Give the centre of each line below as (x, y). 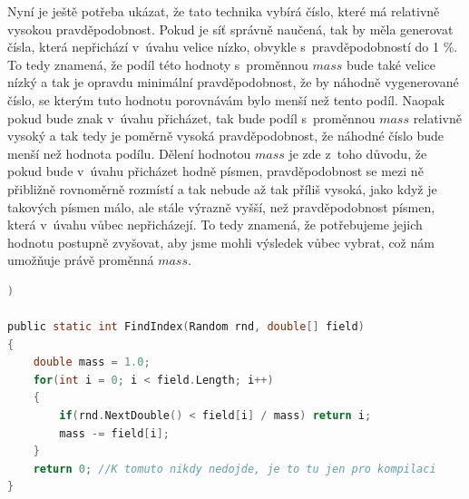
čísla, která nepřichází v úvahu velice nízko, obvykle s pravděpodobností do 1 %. (233, 47)
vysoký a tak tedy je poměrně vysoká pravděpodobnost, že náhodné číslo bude (226, 136)
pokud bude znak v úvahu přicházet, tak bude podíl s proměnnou (191, 117)
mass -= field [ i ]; (115, 433)
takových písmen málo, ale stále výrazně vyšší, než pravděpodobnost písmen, (221, 206)
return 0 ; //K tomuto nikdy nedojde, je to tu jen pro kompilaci (234, 469)
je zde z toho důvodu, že (358, 153)
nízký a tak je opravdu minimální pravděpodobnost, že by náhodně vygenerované (233, 82)
